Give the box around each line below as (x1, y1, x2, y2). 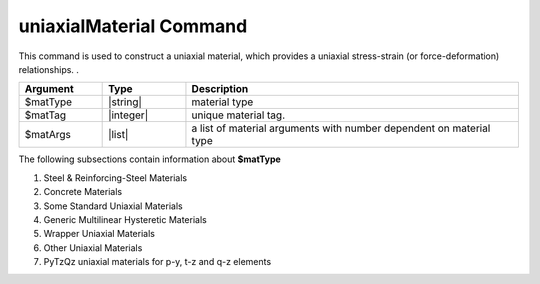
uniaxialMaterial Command (18, 15, 248, 37)
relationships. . (18, 63, 80, 75)
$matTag (24, 108, 67, 122)
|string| (108, 95, 142, 109)
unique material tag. (191, 108, 285, 122)
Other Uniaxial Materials (43, 241, 143, 254)
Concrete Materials (43, 186, 123, 198)
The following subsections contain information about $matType (18, 153, 282, 165)
